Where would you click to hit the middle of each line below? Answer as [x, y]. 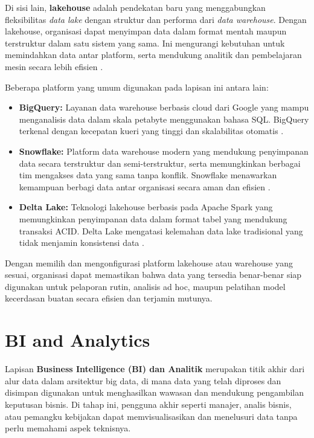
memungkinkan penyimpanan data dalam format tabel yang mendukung [153, 218]
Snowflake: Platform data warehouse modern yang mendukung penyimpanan [164, 151]
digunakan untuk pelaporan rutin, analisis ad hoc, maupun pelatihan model [145, 286]
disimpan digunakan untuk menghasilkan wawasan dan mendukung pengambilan [154, 392]
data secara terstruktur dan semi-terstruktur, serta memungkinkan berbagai [160, 163]
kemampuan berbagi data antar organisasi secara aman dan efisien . [145, 186]
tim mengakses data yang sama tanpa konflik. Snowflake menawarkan [148, 175]
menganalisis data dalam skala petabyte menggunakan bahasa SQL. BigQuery [164, 119]
